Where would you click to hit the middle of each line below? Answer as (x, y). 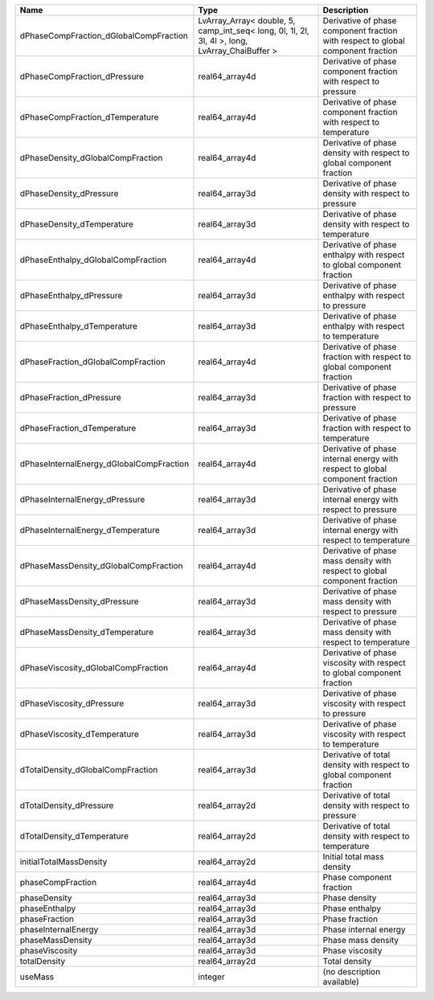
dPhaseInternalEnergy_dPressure (82, 500)
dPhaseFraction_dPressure (71, 398)
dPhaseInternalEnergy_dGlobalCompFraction (104, 464)
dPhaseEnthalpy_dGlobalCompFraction (93, 260)
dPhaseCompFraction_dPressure (82, 76)
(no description (352, 971)
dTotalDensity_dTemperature (74, 836)
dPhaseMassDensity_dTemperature (87, 632)
